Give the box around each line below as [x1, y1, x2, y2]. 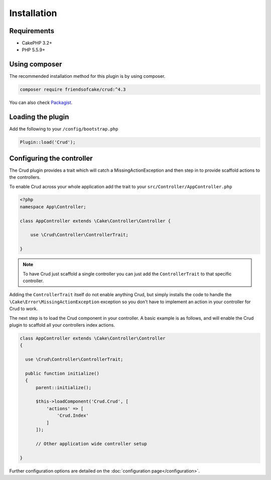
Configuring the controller [9, 154, 93, 163]
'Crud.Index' [57, 413, 89, 419]
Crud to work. [9, 306, 38, 312]
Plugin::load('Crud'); [20, 140, 76, 145]
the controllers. [9, 174, 41, 180]
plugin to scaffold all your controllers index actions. [9, 322, 115, 328]
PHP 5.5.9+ [22, 47, 45, 53]
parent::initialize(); [36, 385, 92, 390]
